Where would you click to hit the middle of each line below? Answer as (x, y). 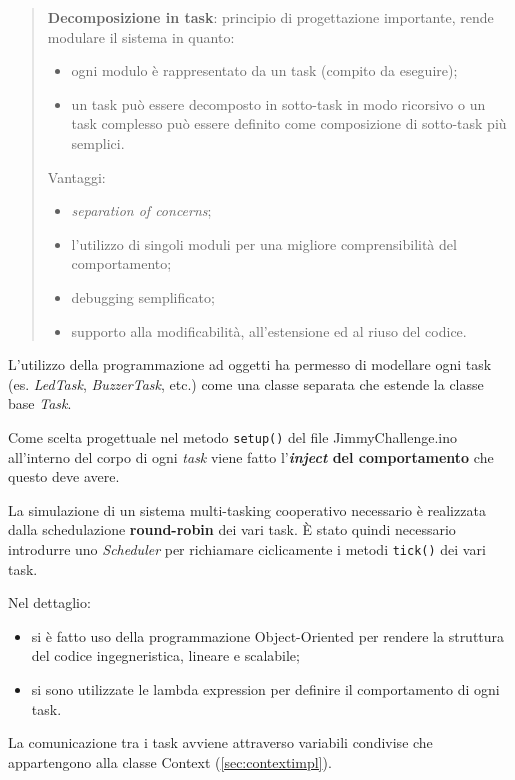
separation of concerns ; (141, 210)
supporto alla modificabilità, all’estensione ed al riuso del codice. (269, 330)
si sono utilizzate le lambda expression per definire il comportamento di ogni (265, 688)
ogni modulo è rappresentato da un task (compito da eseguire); (264, 70)
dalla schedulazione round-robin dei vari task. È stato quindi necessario (232, 529)
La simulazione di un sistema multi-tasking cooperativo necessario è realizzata (247, 509)
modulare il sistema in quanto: (141, 36)
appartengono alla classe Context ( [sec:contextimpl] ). (170, 761)
